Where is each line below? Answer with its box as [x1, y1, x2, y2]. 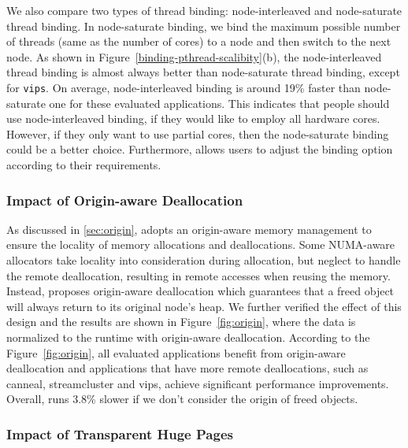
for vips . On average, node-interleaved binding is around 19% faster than [6, 79, 361, 95]
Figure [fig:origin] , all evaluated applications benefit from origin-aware [6, 344, 346, 361]
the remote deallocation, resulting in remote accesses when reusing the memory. [6, 267, 391, 283]
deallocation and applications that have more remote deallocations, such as [6, 360, 369, 376]
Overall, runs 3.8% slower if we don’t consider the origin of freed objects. [6, 391, 358, 407]
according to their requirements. [6, 157, 161, 172]
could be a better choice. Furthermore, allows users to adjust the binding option [6, 141, 393, 157]
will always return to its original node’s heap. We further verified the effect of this [6, 298, 402, 314]
